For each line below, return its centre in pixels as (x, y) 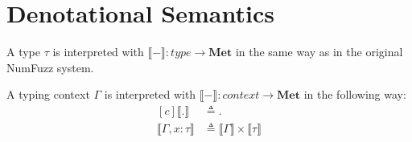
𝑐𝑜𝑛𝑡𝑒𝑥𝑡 (241, 96)
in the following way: (355, 94)
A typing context (48, 94)
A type (23, 52)
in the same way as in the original (319, 52)
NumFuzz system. (50, 67)
